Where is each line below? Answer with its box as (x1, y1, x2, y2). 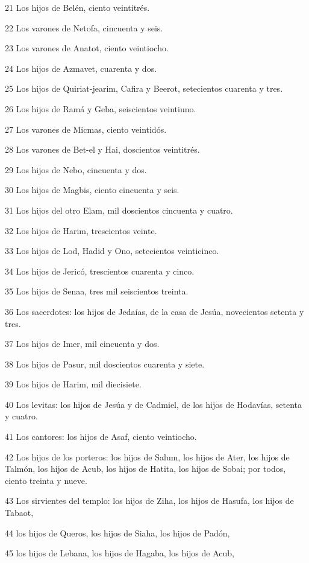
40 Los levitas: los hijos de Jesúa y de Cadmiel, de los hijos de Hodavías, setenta (5, 398, 302, 410)
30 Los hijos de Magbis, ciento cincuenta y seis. (5, 183, 179, 196)
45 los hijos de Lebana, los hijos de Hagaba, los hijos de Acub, (5, 547, 234, 559)
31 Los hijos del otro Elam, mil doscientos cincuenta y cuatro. (5, 203, 233, 216)
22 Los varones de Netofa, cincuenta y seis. (5, 21, 163, 34)
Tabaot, (5, 506, 34, 519)
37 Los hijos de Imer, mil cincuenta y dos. (5, 337, 160, 350)
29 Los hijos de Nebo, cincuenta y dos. (5, 163, 147, 176)
